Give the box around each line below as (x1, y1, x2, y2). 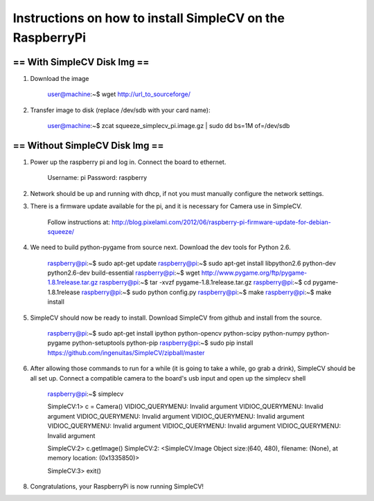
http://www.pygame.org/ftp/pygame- (201, 268, 308, 277)
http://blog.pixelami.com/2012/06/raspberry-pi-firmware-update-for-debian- (111, 218, 332, 226)
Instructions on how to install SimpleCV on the (12, 10, 285, 26)
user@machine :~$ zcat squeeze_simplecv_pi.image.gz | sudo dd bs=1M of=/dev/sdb (47, 122, 290, 130)
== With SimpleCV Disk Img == (12, 56, 150, 68)
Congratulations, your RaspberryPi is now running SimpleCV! (30, 482, 204, 491)
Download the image (30, 74, 89, 82)
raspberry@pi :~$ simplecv (47, 390, 124, 398)
